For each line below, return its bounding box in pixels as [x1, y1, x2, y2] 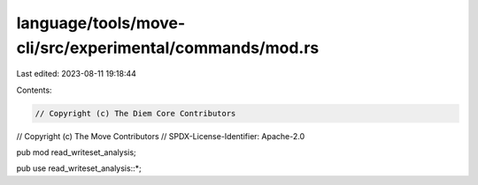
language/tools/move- [16, 13, 186, 33]
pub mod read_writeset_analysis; [16, 147, 136, 158]
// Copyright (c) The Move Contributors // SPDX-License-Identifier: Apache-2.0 [16, 130, 305, 141]
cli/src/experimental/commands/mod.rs [16, 38, 320, 57]
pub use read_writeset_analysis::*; [16, 163, 142, 174]
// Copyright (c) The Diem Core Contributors [35, 108, 236, 118]
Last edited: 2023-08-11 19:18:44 [16, 69, 137, 79]
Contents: [16, 85, 52, 95]
